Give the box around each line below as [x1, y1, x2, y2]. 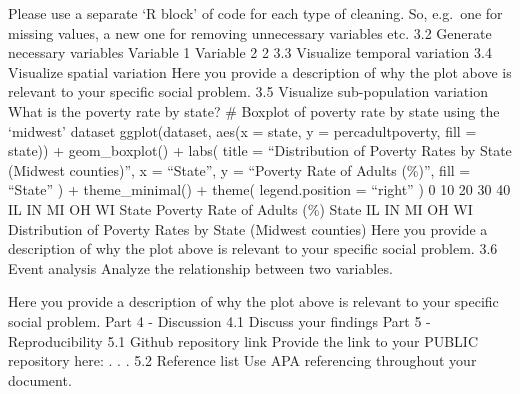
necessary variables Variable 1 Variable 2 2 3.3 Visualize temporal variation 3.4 [8, 42, 492, 63]
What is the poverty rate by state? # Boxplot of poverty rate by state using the [8, 100, 500, 121]
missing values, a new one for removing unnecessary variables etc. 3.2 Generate [8, 22, 492, 43]
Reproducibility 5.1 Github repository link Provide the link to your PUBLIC [8, 330, 479, 351]
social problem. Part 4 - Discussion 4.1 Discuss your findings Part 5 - [8, 310, 431, 331]
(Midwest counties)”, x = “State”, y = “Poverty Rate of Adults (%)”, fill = [8, 159, 471, 180]
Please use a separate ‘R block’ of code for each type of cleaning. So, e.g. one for [8, 3, 503, 23]
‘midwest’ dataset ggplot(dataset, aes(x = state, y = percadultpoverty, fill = [8, 120, 477, 141]
